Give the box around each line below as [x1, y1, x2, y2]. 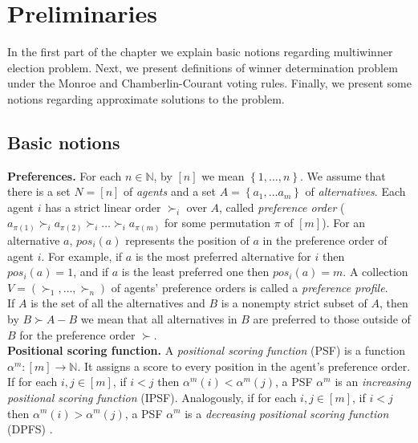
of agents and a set [124, 183, 216, 200]
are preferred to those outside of [253, 310, 411, 327]
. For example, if [41, 247, 123, 264]
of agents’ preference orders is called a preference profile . [111, 278, 388, 295]
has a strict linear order [45, 198, 161, 215]
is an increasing [335, 373, 411, 390]
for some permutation [164, 214, 270, 231]
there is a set [7, 183, 71, 200]
